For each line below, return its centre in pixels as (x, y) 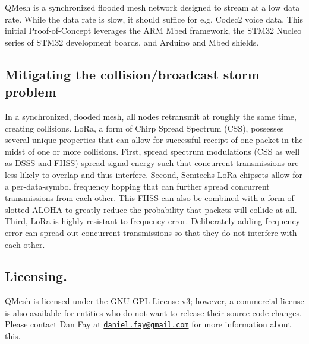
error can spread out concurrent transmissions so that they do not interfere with (151, 232)
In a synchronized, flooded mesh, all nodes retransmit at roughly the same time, (151, 116)
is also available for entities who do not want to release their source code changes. (153, 312)
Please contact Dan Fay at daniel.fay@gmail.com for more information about (148, 324)
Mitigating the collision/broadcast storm (132, 74)
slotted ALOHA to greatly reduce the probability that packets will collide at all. (151, 209)
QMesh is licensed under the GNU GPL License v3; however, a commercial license (154, 301)
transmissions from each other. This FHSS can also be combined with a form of (149, 198)
